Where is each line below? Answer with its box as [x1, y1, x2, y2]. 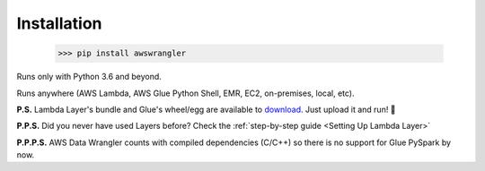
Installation [16, 13, 102, 33]
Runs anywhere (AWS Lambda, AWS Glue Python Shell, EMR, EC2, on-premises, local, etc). [16, 88, 355, 98]
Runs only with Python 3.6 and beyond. [16, 72, 162, 82]
